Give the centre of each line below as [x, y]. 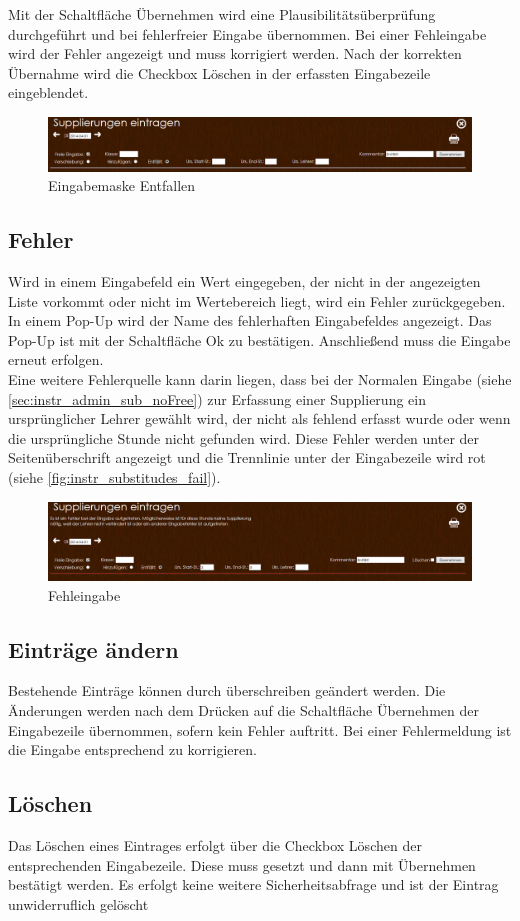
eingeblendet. [48, 92]
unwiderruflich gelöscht [78, 903]
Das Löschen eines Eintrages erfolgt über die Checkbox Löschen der [215, 845]
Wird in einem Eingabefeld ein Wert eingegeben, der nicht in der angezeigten [244, 281]
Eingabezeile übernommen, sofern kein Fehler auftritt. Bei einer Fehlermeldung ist [260, 729]
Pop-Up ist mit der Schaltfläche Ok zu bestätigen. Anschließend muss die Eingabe [259, 339]
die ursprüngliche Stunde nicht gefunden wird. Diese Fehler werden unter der [244, 437]
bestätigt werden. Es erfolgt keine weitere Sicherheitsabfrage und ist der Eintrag [253, 884]
